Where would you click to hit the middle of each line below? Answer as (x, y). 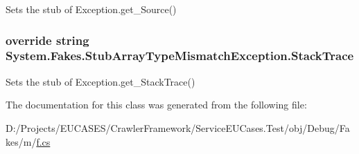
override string (47, 40)
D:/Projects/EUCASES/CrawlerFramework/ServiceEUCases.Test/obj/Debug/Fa (178, 127)
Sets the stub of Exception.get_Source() (91, 9)
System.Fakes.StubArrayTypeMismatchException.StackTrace (180, 56)
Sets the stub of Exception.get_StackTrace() (100, 81)
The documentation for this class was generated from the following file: (156, 105)
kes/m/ (21, 141)
